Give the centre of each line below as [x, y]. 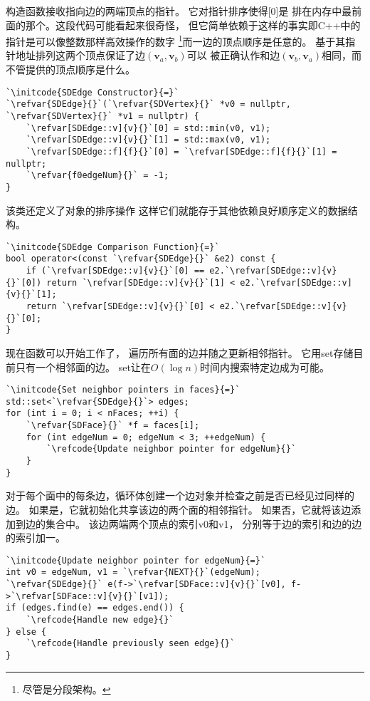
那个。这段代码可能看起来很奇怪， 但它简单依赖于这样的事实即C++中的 [193, 25]
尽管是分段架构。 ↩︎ [67, 689]
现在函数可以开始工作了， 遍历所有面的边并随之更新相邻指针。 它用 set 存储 [180, 352]
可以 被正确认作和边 [233, 55]
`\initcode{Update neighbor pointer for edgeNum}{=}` [136, 560]
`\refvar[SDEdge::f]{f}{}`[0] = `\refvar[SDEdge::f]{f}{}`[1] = [181, 151]
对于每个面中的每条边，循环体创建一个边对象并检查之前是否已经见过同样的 [180, 495]
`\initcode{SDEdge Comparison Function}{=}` [113, 247]
